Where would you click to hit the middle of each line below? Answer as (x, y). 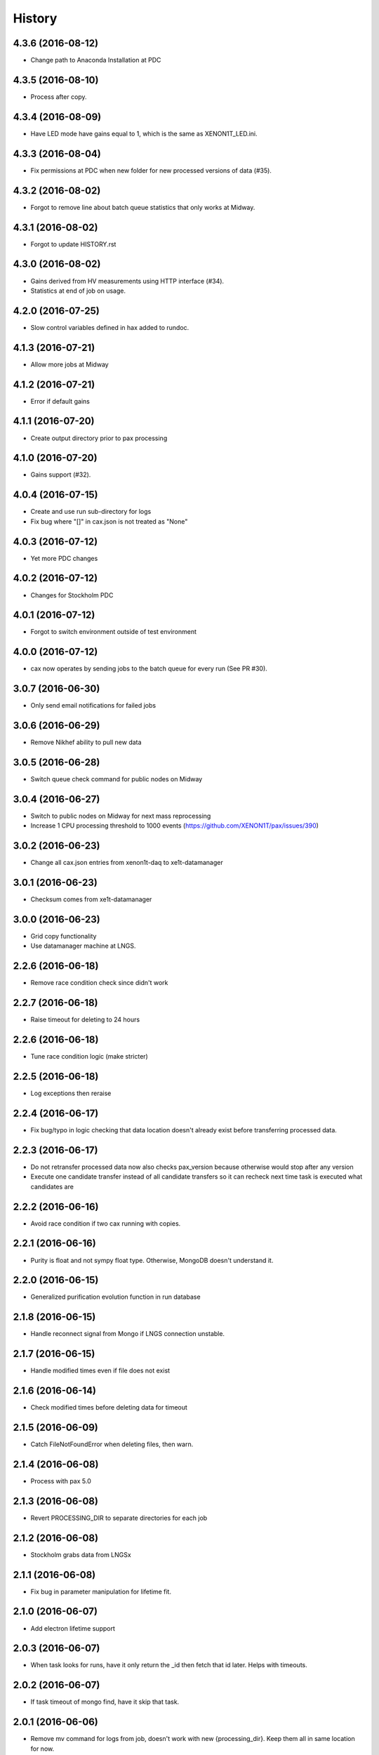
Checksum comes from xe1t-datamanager (91, 899)
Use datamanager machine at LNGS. (83, 946)
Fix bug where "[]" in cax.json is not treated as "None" (109, 521)
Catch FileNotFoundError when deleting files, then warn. (112, 1444)
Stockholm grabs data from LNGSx (81, 1554)
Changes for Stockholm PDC (72, 595)
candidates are (52, 1186)
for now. (42, 1749)
